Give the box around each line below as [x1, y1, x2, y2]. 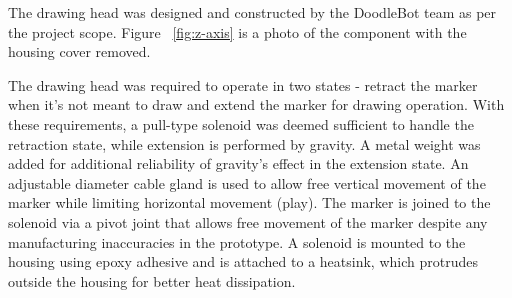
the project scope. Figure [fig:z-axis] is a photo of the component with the [8, 21, 467, 42]
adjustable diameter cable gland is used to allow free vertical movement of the [8, 172, 486, 193]
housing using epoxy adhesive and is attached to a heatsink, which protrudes [8, 251, 478, 272]
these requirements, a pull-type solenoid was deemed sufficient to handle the [8, 113, 474, 134]
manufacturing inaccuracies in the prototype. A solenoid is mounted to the [8, 231, 466, 252]
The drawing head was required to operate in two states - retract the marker [8, 74, 478, 95]
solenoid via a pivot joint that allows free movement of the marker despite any [8, 211, 488, 232]
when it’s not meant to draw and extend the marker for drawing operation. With [8, 94, 505, 115]
